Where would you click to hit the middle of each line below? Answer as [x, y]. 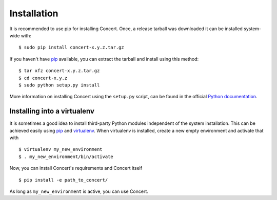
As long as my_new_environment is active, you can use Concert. [79, 191]
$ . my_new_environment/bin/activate [66, 157]
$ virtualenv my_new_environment [61, 149]
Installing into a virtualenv [52, 111]
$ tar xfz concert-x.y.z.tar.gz [59, 71]
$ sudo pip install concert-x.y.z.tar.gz [71, 48]
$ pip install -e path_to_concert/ [63, 180]
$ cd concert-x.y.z [43, 78]
